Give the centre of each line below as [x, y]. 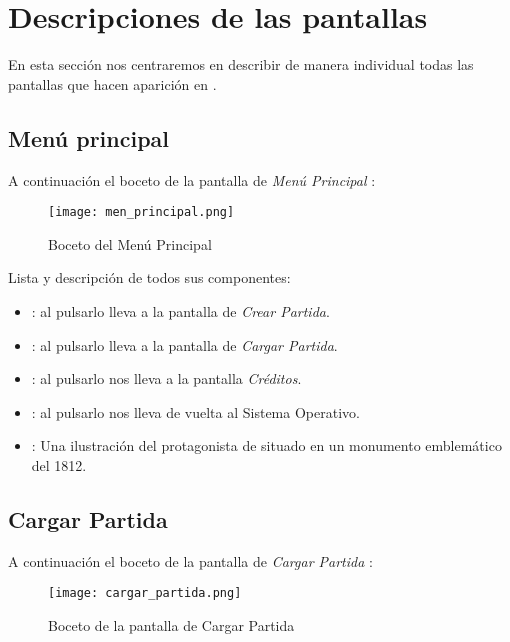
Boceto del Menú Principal [130, 243]
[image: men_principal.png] [141, 212]
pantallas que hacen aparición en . [112, 83]
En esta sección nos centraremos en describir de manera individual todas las [241, 64]
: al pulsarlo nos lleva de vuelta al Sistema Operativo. [195, 411]
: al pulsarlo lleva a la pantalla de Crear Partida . [180, 310]
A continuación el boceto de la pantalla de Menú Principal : [192, 179]
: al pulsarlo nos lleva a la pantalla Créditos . [166, 378]
